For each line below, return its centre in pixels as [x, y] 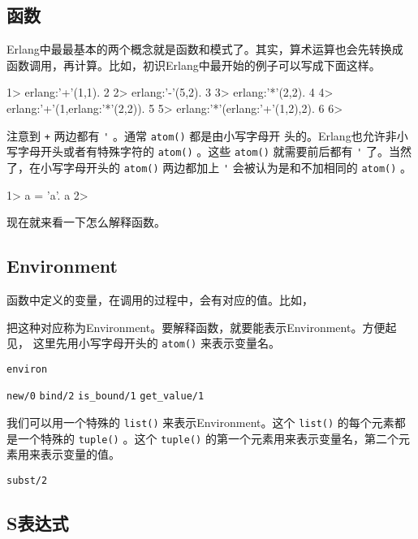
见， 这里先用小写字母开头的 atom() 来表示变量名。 [143, 343]
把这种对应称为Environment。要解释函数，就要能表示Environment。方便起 [202, 327]
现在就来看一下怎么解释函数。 [86, 222]
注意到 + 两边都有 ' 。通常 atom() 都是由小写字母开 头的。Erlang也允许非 [202, 135]
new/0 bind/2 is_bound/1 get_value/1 [106, 397]
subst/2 [27, 481]
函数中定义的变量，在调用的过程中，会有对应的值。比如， [160, 299]
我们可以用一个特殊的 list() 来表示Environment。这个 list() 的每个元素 [200, 423]
